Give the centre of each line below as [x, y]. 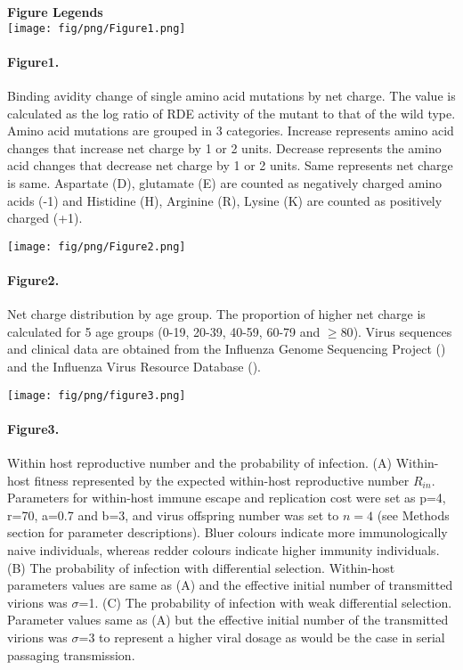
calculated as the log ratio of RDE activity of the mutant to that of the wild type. [231, 113]
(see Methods [413, 515]
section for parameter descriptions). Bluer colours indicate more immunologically [227, 532]
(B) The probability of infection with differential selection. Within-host [201, 567]
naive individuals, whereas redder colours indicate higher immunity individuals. [223, 550]
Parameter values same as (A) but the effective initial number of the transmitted [228, 620]
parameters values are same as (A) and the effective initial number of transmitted [230, 585]
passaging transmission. [71, 654]
